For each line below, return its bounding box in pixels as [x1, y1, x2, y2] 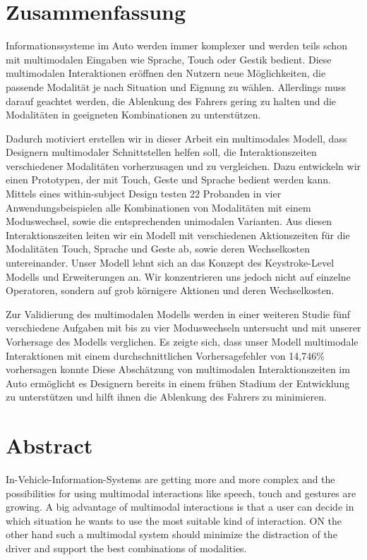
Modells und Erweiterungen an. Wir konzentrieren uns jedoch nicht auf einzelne [6, 269, 351, 284]
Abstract [6, 431, 93, 460]
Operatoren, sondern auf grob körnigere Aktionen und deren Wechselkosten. [6, 283, 335, 298]
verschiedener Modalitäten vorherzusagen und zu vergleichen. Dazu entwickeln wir [6, 158, 361, 173]
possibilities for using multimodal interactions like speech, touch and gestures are [6, 485, 356, 500]
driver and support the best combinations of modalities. [6, 541, 247, 556]
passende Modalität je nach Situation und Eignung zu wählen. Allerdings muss [6, 79, 347, 94]
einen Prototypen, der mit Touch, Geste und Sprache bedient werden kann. [6, 172, 332, 187]
